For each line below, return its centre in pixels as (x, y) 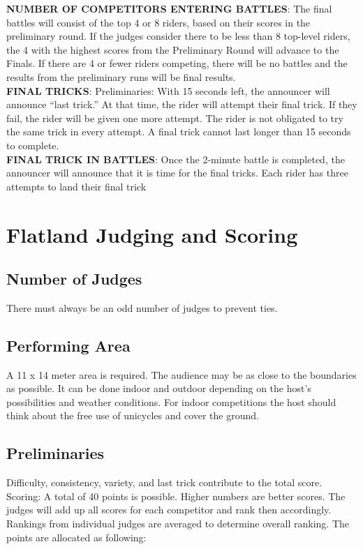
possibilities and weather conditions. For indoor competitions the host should (171, 401)
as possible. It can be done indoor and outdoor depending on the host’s (159, 388)
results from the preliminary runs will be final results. (121, 76)
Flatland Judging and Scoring (152, 234)
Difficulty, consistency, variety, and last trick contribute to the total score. (164, 482)
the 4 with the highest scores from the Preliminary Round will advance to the (173, 49)
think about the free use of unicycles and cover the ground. (133, 415)
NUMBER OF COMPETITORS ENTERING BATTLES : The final (169, 8)
